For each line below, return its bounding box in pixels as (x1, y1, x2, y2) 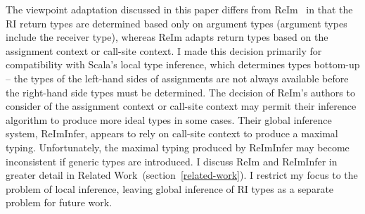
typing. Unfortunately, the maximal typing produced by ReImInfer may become (6, 139, 350, 154)
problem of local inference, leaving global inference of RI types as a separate (6, 181, 334, 196)
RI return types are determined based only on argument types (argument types (6, 15, 347, 30)
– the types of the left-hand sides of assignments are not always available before (6, 70, 349, 85)
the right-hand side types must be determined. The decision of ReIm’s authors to (6, 84, 355, 99)
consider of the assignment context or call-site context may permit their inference (6, 99, 357, 113)
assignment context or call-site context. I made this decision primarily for (6, 43, 322, 58)
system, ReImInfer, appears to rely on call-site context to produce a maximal (6, 126, 338, 141)
